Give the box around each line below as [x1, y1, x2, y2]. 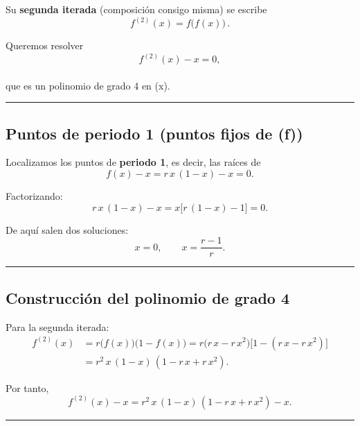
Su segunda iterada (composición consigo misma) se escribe [6, 2, 267, 16]
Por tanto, [6, 380, 49, 395]
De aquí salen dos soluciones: [6, 222, 129, 237]
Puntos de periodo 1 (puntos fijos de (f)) [6, 122, 303, 144]
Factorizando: [6, 189, 63, 203]
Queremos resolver [6, 38, 84, 53]
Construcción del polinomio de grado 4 [6, 287, 290, 308]
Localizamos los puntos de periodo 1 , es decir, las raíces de [6, 155, 261, 169]
